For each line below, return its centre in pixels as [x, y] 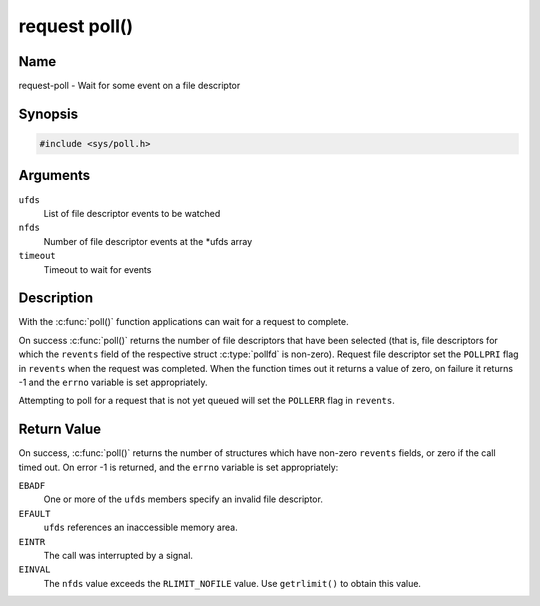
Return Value [60, 429]
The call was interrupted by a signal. [118, 556]
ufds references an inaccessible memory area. [141, 527]
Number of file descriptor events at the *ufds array [148, 241]
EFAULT [34, 513]
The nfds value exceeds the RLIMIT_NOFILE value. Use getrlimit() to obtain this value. [232, 583]
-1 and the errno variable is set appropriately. [113, 382]
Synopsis [48, 113]
